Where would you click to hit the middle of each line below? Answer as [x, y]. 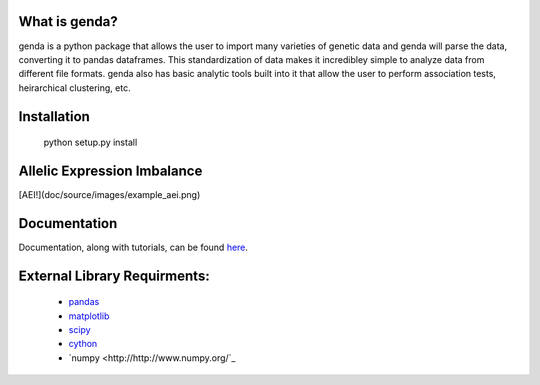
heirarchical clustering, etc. [74, 87]
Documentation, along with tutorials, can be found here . [133, 247]
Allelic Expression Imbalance [110, 170]
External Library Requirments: [114, 275]
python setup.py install [90, 142]
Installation [54, 116]
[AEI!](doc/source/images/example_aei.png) [109, 194]
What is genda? [68, 21]
